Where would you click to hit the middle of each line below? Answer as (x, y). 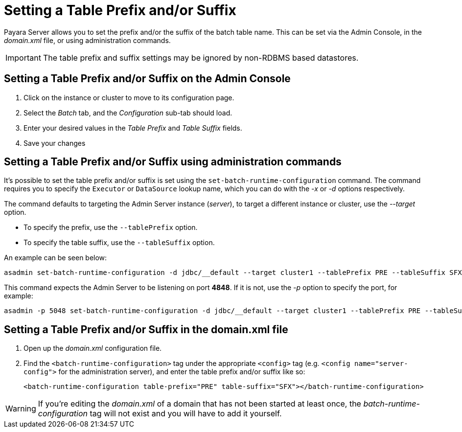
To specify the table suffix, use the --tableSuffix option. (119, 243)
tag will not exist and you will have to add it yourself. (186, 414)
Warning (21, 409)
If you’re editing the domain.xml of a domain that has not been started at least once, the (199, 404)
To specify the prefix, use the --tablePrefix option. (111, 227)
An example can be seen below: (56, 258)
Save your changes (55, 143)
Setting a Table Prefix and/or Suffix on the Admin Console (147, 79)
